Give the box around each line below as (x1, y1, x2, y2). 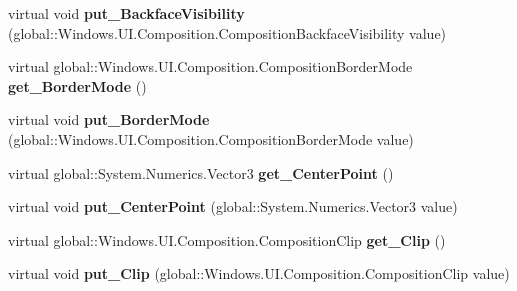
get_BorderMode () (8, 75, 147, 96)
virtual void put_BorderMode (8, 109, 210, 130)
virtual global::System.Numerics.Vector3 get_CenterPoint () (8, 162, 394, 183)
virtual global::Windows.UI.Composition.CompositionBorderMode (8, 56, 413, 77)
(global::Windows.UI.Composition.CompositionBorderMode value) (8, 128, 414, 149)
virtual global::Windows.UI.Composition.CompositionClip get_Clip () (8, 229, 446, 250)
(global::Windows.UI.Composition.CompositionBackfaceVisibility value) (8, 22, 447, 43)
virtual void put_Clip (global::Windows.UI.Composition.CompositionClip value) (8, 263, 510, 284)
